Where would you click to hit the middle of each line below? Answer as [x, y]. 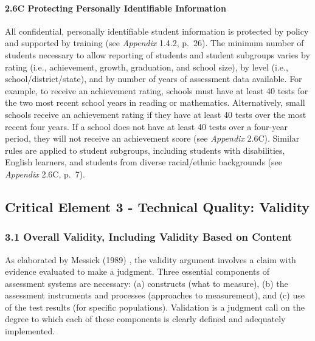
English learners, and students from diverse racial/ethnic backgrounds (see [144, 162]
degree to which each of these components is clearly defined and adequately [145, 319]
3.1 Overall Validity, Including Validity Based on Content [149, 237]
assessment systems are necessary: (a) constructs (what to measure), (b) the [147, 283]
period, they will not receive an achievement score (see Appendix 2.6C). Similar [152, 138]
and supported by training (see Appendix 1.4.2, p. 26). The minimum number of [154, 43]
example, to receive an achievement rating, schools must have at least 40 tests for [157, 90]
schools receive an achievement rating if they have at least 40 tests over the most [156, 114]
